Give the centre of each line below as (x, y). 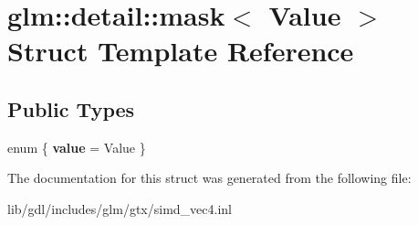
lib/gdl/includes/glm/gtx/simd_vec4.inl (120, 208)
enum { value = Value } (77, 147)
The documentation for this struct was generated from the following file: (209, 178)
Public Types (71, 108)
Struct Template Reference (181, 51)
